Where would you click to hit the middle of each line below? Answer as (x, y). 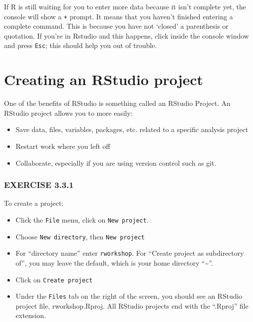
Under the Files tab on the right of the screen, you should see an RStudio (129, 296)
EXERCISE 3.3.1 (39, 185)
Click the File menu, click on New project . (82, 220)
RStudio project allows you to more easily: (68, 113)
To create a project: (34, 203)
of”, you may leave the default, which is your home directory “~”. (114, 262)
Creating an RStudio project (104, 79)
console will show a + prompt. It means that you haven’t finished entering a (119, 16)
